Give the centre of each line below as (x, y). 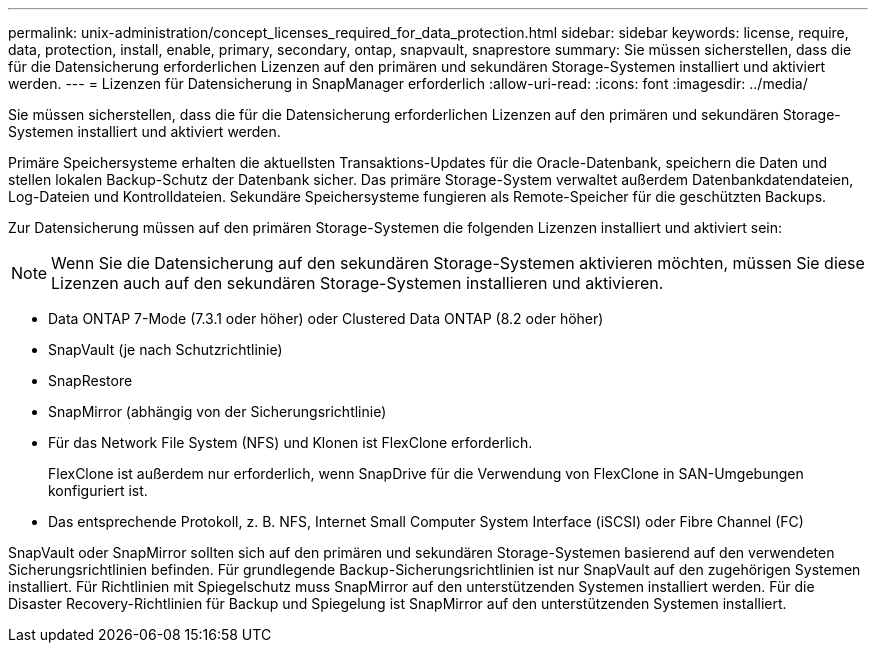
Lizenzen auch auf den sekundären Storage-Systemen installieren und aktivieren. (357, 283)
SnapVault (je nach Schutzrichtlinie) (165, 349)
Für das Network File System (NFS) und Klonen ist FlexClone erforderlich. (290, 442)
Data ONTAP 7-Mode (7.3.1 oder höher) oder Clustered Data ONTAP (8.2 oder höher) (326, 318)
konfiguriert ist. (98, 490)
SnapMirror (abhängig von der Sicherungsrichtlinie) (217, 411)
